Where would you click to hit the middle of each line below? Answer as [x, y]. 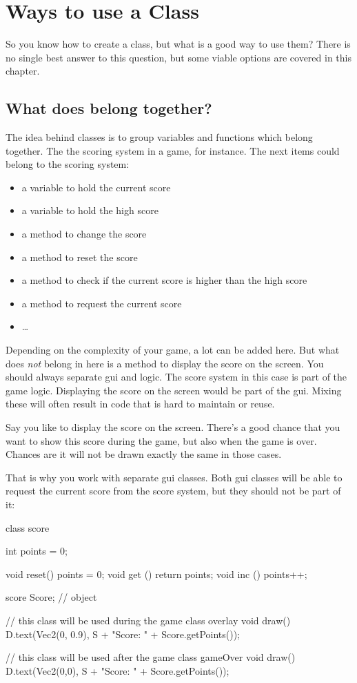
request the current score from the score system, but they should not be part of [173, 491]
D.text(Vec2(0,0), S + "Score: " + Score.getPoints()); [118, 670]
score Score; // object [51, 597]
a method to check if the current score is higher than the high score [164, 280]
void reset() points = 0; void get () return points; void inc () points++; [156, 574]
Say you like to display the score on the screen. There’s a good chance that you [173, 427]
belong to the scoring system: [68, 164]
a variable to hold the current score [96, 187]
